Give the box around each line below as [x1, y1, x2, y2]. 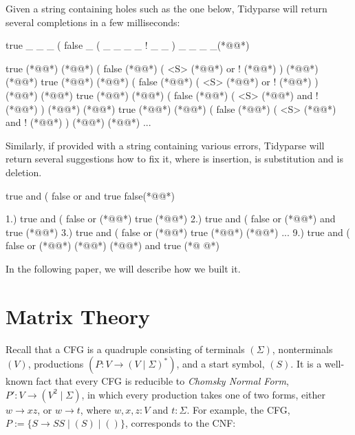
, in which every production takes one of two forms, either [81, 387, 325, 401]
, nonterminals [272, 341, 333, 356]
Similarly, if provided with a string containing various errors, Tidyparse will [6, 138, 325, 152]
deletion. [6, 165, 42, 179]
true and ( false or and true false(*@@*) [6, 188, 175, 202]
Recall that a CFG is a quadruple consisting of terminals [6, 341, 245, 356]
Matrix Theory [6, 301, 151, 330]
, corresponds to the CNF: [125, 416, 236, 430]
